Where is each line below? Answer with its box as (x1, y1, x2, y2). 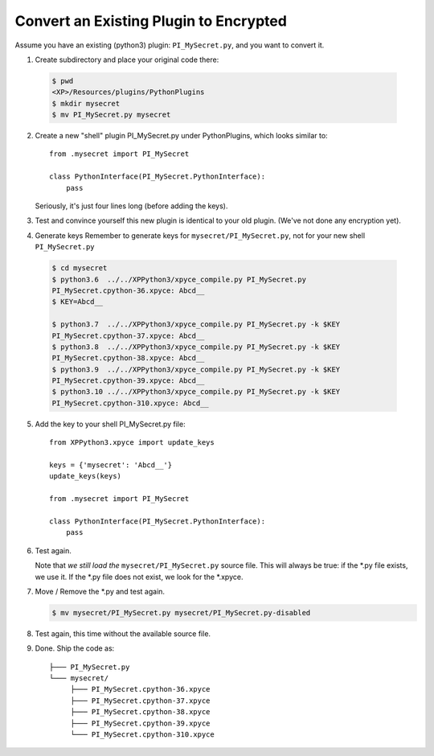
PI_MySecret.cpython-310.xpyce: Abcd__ (51, 398, 209, 408)
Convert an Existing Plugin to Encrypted (14, 12, 287, 30)
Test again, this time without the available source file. (35, 628, 211, 639)
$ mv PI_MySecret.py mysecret (51, 110, 171, 120)
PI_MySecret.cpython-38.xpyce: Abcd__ (51, 354, 205, 363)
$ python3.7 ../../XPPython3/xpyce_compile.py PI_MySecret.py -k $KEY (51, 320, 341, 329)
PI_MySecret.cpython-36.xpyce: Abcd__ (51, 286, 205, 295)
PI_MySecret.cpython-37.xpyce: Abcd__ (51, 331, 205, 340)
